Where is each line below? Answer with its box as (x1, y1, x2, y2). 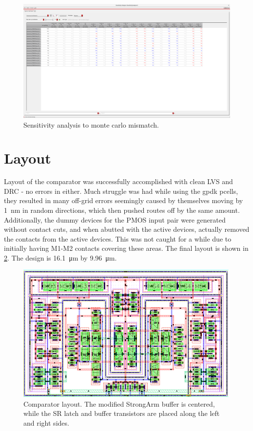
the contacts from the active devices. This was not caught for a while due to (4, 233, 232, 244)
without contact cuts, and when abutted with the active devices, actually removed (4, 224, 250, 234)
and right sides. (23, 418, 69, 428)
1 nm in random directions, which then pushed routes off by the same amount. (4, 205, 240, 215)
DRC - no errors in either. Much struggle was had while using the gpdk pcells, (4, 186, 238, 196)
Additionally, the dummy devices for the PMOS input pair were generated (4, 214, 226, 225)
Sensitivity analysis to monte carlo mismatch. (23, 119, 159, 130)
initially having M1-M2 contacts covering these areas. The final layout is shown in (4, 243, 249, 253)
